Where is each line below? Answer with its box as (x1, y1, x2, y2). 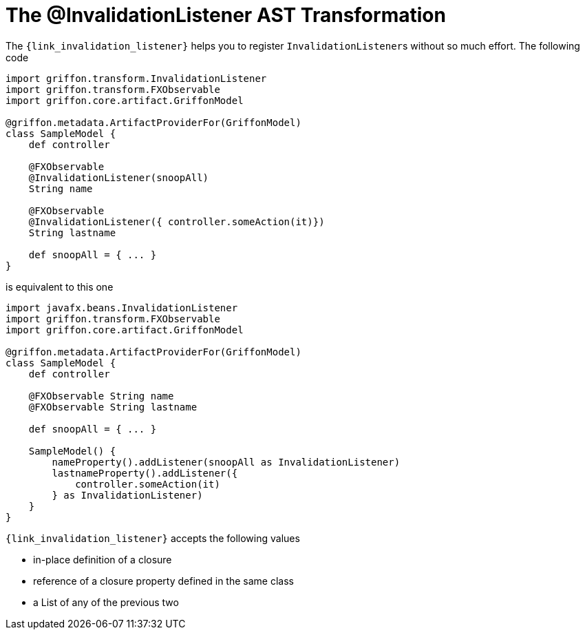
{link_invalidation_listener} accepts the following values (6, 532, 300, 544)
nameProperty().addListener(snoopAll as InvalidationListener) (52, 456, 401, 468)
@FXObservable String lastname (28, 401, 198, 413)
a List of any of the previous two (33, 596, 179, 608)
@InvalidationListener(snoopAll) (28, 171, 209, 183)
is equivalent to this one (6, 280, 114, 293)
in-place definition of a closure (33, 553, 172, 565)
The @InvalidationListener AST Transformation (6, 3, 446, 27)
